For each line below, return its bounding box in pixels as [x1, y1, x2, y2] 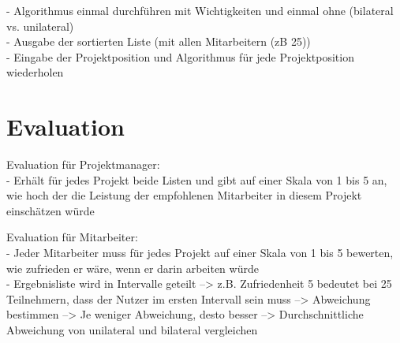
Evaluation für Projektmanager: [6, 156, 160, 173]
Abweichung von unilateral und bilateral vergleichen [6, 322, 258, 338]
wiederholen [6, 64, 64, 80]
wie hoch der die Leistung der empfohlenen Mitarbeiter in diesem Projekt [6, 187, 362, 203]
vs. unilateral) [6, 17, 74, 34]
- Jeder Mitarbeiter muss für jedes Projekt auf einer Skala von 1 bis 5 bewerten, [6, 244, 394, 261]
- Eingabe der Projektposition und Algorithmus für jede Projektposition [6, 48, 354, 65]
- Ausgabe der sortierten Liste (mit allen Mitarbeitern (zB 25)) [6, 33, 311, 50]
